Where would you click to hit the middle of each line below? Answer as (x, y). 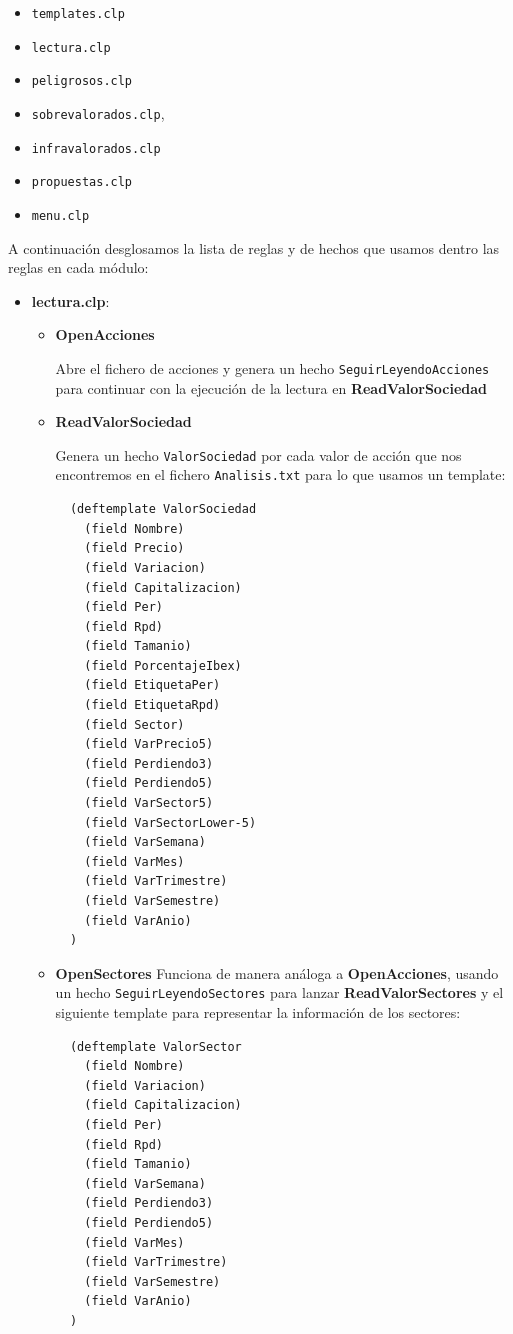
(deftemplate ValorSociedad (163, 509)
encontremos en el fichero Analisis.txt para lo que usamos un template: (280, 474)
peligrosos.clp (82, 81)
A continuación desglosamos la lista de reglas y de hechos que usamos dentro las (254, 247)
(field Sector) (134, 724)
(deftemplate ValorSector (155, 1046)
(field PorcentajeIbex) (163, 665)
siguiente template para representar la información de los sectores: (258, 1012)
